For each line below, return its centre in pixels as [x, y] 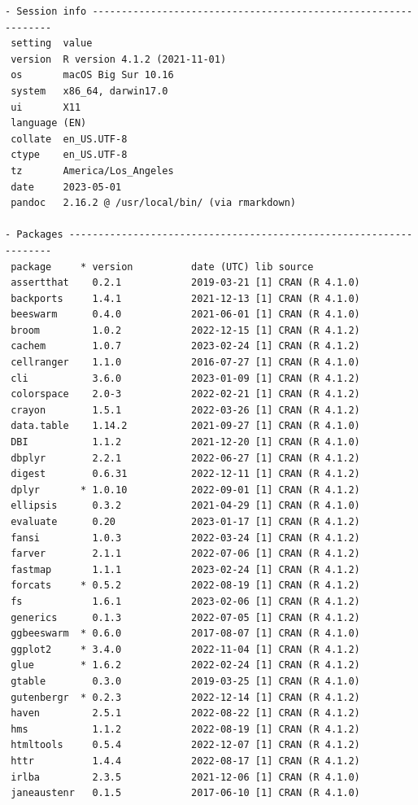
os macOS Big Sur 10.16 [92, 75]
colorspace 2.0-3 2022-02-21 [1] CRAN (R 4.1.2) [185, 394]
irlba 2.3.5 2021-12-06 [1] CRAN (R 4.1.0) [185, 777]
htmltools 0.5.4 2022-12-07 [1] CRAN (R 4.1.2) [185, 745]
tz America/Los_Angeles [92, 171]
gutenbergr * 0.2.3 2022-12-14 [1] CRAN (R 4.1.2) [185, 697]
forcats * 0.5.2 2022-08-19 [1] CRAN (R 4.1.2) [185, 586]
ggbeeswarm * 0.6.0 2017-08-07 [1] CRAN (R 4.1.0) [185, 634]
